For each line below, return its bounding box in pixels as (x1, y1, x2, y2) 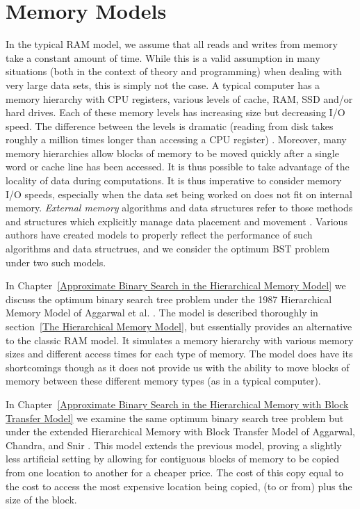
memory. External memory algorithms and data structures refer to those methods (6, 200, 353, 215)
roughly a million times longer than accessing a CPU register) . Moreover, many (6, 132, 347, 147)
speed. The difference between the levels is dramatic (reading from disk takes (6, 118, 334, 133)
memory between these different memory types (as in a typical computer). (6, 373, 321, 388)
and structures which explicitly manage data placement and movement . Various (6, 213, 347, 228)
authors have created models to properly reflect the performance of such (6, 227, 313, 242)
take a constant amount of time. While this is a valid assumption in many (6, 50, 320, 65)
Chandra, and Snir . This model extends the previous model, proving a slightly (6, 437, 342, 452)
